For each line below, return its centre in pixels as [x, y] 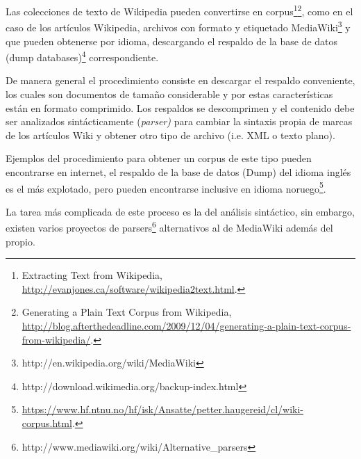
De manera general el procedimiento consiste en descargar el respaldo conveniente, [180, 80]
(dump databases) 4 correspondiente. [82, 56]
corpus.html [47, 422]
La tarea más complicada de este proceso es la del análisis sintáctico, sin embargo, [180, 211]
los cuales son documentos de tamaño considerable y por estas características [169, 94]
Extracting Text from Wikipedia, [92, 275]
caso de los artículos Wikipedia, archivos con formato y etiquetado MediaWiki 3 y [178, 26]
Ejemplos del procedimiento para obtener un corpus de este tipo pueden [159, 158]
